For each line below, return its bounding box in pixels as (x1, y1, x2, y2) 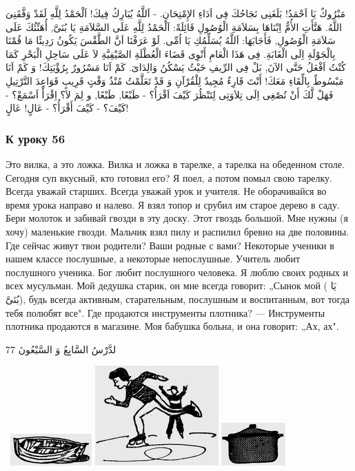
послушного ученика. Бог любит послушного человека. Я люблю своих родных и (6, 264, 348, 279)
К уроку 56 (6, 129, 65, 147)
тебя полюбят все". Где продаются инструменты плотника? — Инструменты (6, 305, 325, 320)
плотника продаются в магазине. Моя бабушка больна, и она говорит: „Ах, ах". (6, 319, 339, 333)
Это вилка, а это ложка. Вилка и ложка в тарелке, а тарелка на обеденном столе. (6, 156, 345, 171)
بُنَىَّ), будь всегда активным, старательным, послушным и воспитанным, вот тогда (6, 291, 349, 306)
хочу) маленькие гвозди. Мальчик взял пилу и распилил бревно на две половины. (6, 224, 349, 238)
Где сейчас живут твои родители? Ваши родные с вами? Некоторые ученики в (6, 238, 334, 252)
